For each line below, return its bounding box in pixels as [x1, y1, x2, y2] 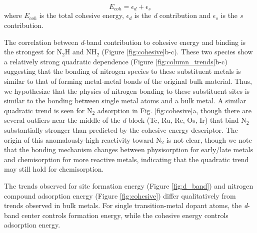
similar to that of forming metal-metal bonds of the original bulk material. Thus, [4, 76, 252, 86]
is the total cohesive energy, [39, 10, 124, 20]
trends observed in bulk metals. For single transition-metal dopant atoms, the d [4, 200, 248, 211]
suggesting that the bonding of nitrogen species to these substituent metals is [4, 66, 241, 76]
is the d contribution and [134, 10, 211, 20]
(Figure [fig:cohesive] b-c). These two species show [101, 46, 253, 57]
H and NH [64, 46, 97, 57]
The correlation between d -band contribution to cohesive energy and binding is [4, 36, 246, 47]
